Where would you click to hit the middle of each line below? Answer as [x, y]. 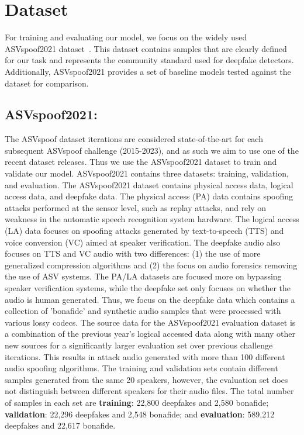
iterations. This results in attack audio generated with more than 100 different [145, 356]
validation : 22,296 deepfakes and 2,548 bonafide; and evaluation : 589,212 [140, 414]
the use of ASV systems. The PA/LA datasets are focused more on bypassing [143, 276]
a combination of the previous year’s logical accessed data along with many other [150, 334]
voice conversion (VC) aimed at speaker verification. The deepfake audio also [143, 242]
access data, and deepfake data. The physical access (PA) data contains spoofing [149, 196]
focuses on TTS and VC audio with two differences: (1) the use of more [133, 253]
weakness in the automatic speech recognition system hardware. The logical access [152, 219]
